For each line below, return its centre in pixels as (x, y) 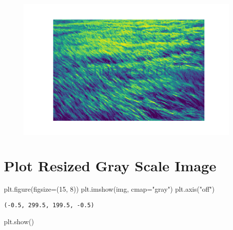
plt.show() (19, 221)
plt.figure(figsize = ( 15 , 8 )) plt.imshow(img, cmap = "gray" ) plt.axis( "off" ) (109, 189)
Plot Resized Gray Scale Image (110, 165)
